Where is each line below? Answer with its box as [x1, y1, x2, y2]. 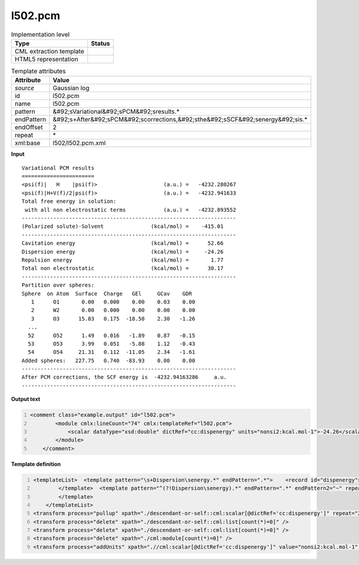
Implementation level [11, 30, 70, 38]
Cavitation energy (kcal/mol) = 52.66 [22, 240, 224, 247]
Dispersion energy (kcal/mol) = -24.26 [22, 248, 224, 255]
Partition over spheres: [22, 282, 95, 288]
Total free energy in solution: [22, 198, 117, 205]
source [14, 84, 35, 92]
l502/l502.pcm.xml [53, 139, 106, 147]
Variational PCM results [22, 165, 95, 171]
